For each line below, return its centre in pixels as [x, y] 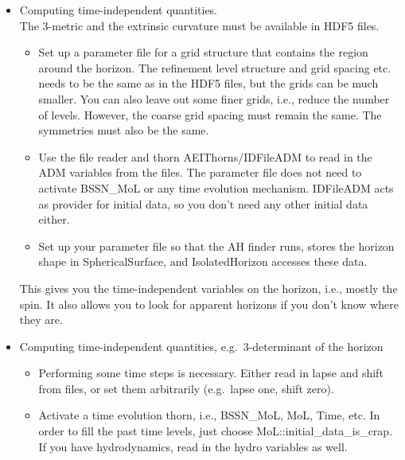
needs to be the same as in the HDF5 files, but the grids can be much [208, 83]
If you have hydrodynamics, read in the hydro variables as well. [193, 446]
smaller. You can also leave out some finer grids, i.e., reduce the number [214, 98]
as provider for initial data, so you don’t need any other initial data [203, 203]
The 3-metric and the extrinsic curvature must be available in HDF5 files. [199, 25]
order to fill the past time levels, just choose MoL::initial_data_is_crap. [216, 431]
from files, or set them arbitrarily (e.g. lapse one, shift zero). [186, 388]
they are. [41, 320]
